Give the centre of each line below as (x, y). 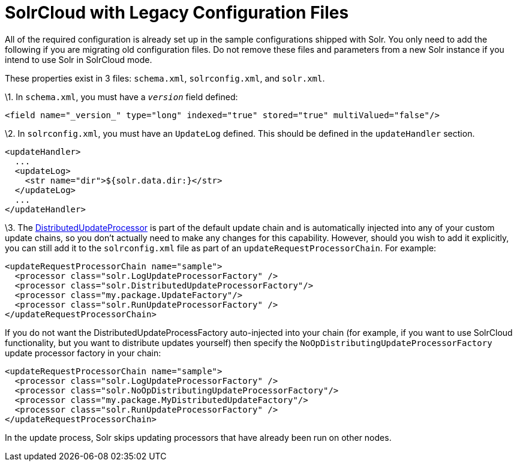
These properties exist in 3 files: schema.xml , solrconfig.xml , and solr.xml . (165, 78)
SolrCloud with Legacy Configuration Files (177, 13)
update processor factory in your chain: (83, 353)
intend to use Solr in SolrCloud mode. (79, 59)
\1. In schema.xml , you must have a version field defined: (121, 97)
